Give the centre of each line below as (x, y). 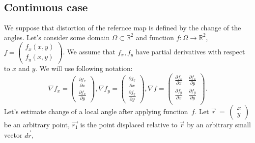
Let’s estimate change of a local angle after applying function (96, 111)
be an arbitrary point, (37, 124)
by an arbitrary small (219, 124)
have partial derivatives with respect (190, 52)
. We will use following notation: (84, 68)
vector (13, 135)
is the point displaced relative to (129, 124)
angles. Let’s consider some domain (57, 37)
